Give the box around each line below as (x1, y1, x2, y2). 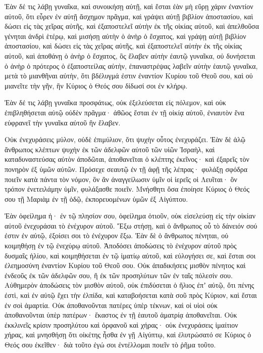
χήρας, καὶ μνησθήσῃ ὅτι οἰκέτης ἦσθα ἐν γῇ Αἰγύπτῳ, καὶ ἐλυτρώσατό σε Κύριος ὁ (5, 329, 251, 340)
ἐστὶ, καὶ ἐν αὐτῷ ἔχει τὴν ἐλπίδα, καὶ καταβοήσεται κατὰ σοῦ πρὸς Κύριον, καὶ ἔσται (5, 290, 257, 300)
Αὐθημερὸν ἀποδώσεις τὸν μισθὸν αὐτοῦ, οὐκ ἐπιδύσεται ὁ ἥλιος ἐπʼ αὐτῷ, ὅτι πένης (5, 280, 254, 290)
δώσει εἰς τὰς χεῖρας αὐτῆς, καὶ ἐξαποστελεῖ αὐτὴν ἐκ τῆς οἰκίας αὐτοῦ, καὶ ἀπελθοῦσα (5, 21, 259, 31)
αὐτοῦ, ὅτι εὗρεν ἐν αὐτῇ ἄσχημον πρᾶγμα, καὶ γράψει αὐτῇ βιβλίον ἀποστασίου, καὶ (5, 11, 253, 21)
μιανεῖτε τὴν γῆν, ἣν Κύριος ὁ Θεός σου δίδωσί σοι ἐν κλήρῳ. (5, 80, 188, 91)
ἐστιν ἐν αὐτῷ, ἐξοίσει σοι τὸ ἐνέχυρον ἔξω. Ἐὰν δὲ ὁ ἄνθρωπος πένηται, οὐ (5, 230, 229, 241)
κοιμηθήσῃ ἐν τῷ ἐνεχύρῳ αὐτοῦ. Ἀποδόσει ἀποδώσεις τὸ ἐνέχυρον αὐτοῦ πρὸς (5, 240, 237, 251)
